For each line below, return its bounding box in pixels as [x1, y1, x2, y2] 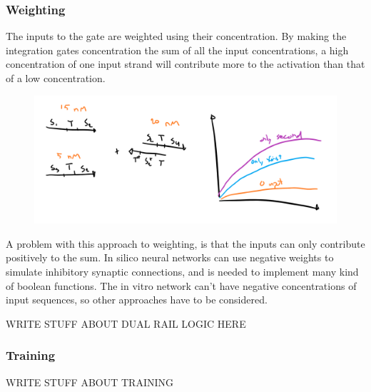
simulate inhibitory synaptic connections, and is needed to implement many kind [6, 264, 359, 279]
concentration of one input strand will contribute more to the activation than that [6, 56, 365, 71]
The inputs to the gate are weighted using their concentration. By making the [6, 29, 347, 44]
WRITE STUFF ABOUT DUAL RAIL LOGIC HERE [6, 316, 246, 331]
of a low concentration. [6, 71, 106, 85]
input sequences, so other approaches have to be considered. [6, 292, 268, 307]
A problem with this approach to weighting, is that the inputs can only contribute [6, 236, 365, 251]
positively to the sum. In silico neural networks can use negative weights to [6, 250, 334, 265]
